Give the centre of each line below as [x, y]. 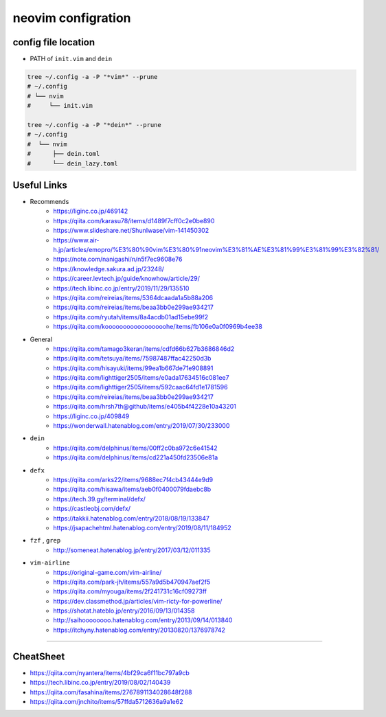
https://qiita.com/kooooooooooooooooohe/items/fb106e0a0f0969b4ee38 [158, 327]
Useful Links [40, 185]
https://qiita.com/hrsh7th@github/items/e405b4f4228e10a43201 [145, 407]
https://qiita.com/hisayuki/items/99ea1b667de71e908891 [133, 368]
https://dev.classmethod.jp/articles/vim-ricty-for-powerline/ [138, 601]
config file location [54, 42]
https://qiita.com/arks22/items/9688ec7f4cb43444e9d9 [133, 480]
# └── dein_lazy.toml [72, 163]
